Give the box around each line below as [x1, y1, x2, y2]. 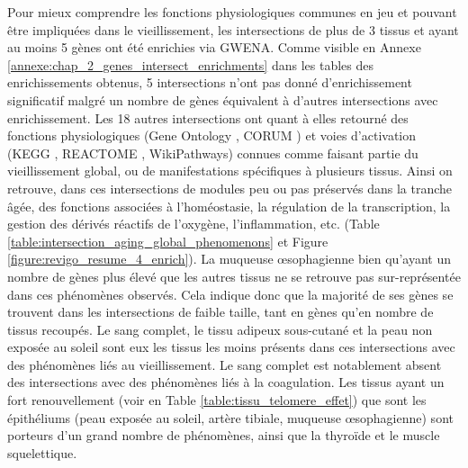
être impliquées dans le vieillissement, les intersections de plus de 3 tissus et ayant [7, 20, 459, 39]
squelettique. [7, 443, 77, 462]
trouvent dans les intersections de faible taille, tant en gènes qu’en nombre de [7, 302, 434, 321]
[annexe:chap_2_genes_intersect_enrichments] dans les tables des [7, 55, 373, 74]
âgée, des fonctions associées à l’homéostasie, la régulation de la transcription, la [7, 196, 451, 215]
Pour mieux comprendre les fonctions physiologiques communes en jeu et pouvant [7, 3, 457, 21]
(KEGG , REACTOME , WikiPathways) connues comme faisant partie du [7, 143, 418, 162]
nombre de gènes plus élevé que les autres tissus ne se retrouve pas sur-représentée [7, 266, 461, 285]
